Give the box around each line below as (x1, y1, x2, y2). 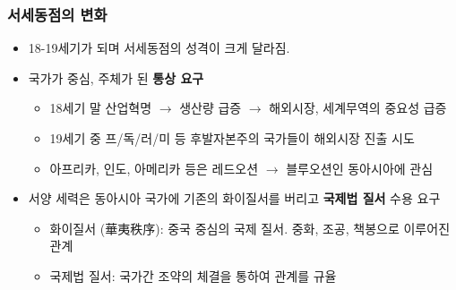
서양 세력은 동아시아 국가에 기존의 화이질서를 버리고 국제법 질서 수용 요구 (28, 189, 441, 208)
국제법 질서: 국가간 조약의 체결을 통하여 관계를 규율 (49, 266, 337, 285)
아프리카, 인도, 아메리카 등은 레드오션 (49, 158, 259, 177)
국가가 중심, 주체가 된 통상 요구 (28, 68, 204, 87)
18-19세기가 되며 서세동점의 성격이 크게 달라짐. (28, 38, 290, 57)
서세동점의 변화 (7, 3, 108, 25)
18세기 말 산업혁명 (49, 98, 152, 117)
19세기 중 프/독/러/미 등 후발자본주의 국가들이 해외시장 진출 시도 (49, 129, 415, 147)
